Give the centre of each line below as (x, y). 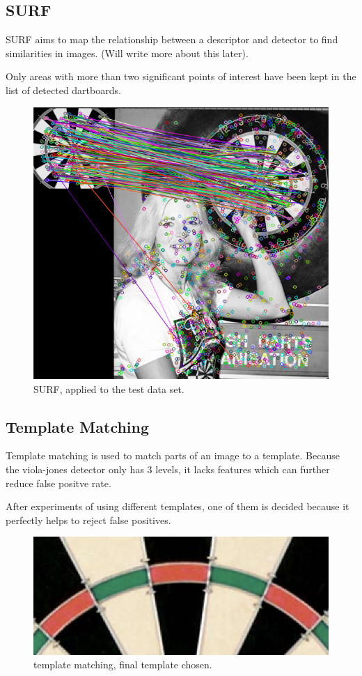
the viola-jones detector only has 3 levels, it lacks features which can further (168, 469)
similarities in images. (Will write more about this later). (127, 53)
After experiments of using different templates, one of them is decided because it (178, 506)
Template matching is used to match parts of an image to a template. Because (173, 455)
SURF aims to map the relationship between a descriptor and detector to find (172, 39)
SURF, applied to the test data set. (109, 389)
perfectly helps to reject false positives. (88, 520)
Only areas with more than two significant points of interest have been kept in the (181, 76)
